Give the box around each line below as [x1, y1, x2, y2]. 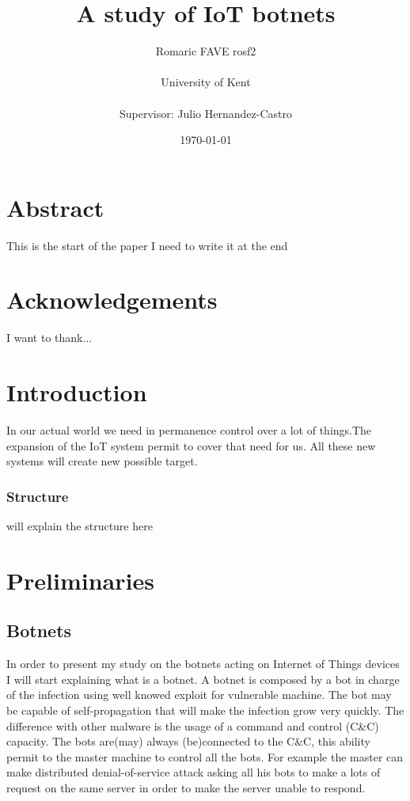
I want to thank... [6, 329, 93, 346]
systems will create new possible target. [6, 453, 198, 469]
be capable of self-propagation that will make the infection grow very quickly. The [6, 702, 404, 719]
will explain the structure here [6, 518, 153, 534]
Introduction [6, 376, 147, 408]
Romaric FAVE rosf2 [155, 43, 256, 59]
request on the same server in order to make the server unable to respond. [6, 779, 366, 795]
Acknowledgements [6, 283, 218, 316]
